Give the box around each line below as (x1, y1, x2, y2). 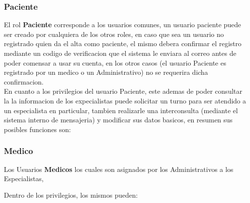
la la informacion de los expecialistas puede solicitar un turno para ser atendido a (4, 95, 246, 105)
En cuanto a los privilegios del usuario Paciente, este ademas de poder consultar (4, 86, 242, 96)
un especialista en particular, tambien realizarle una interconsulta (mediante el (4, 105, 238, 115)
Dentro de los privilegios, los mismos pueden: (4, 189, 138, 200)
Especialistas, (4, 173, 44, 184)
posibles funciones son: (4, 124, 71, 134)
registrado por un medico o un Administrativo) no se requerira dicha (4, 67, 208, 77)
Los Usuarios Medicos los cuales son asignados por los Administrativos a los (4, 164, 233, 174)
